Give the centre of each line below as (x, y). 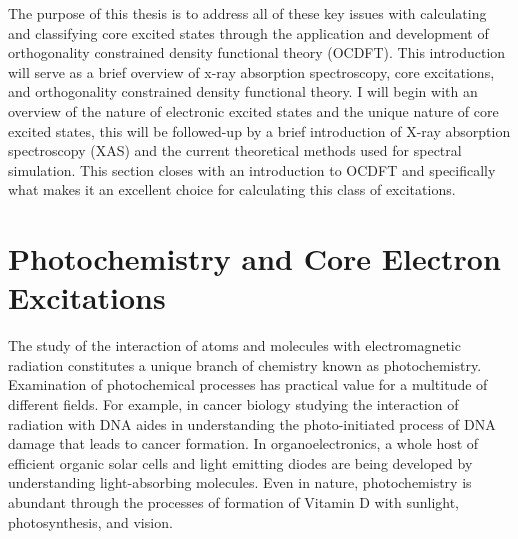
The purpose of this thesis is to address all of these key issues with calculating (247, 13)
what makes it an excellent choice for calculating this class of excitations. (232, 189)
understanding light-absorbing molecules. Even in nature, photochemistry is (240, 482)
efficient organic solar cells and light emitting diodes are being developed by (240, 462)
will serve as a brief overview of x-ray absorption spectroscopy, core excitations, (251, 71)
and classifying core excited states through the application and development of (248, 32)
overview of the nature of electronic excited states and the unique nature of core (253, 110)
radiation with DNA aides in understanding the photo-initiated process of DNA (252, 423)
